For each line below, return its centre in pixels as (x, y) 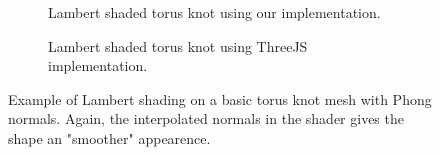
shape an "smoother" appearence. (109, 137)
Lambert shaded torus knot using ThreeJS (178, 45)
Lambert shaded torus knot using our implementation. (214, 12)
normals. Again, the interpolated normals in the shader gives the (206, 118)
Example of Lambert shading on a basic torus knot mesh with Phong (220, 98)
